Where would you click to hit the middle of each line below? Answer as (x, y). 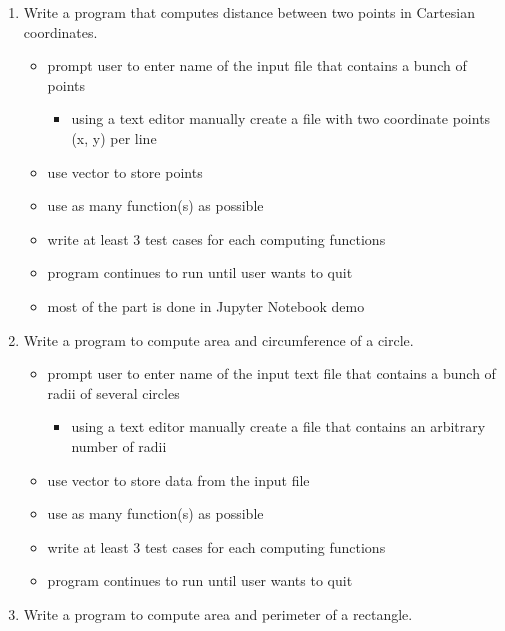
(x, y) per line (114, 137)
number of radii (119, 445)
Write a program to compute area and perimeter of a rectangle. (218, 613)
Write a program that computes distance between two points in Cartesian (249, 12)
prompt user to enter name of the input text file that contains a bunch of (271, 373)
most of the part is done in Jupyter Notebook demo (206, 305)
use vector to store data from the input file (178, 479)
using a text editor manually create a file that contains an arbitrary (278, 426)
